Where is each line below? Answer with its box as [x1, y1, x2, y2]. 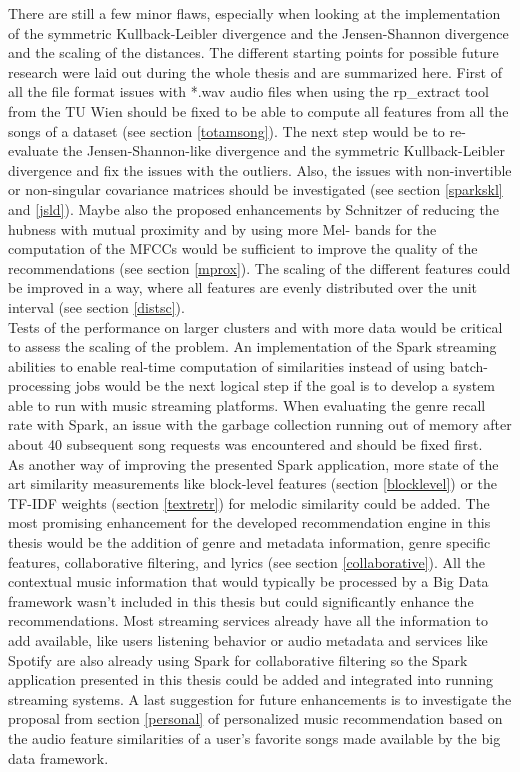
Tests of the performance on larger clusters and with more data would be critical [8, 316, 503, 337]
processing [8, 375, 71, 396]
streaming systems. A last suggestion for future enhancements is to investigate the [8, 688, 512, 709]
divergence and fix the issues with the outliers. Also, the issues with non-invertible [8, 159, 512, 180]
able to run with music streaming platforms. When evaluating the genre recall [8, 394, 486, 415]
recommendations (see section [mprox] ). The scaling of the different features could [8, 257, 511, 278]
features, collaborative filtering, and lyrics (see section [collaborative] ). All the [8, 551, 485, 572]
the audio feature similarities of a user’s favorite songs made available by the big [8, 727, 501, 748]
